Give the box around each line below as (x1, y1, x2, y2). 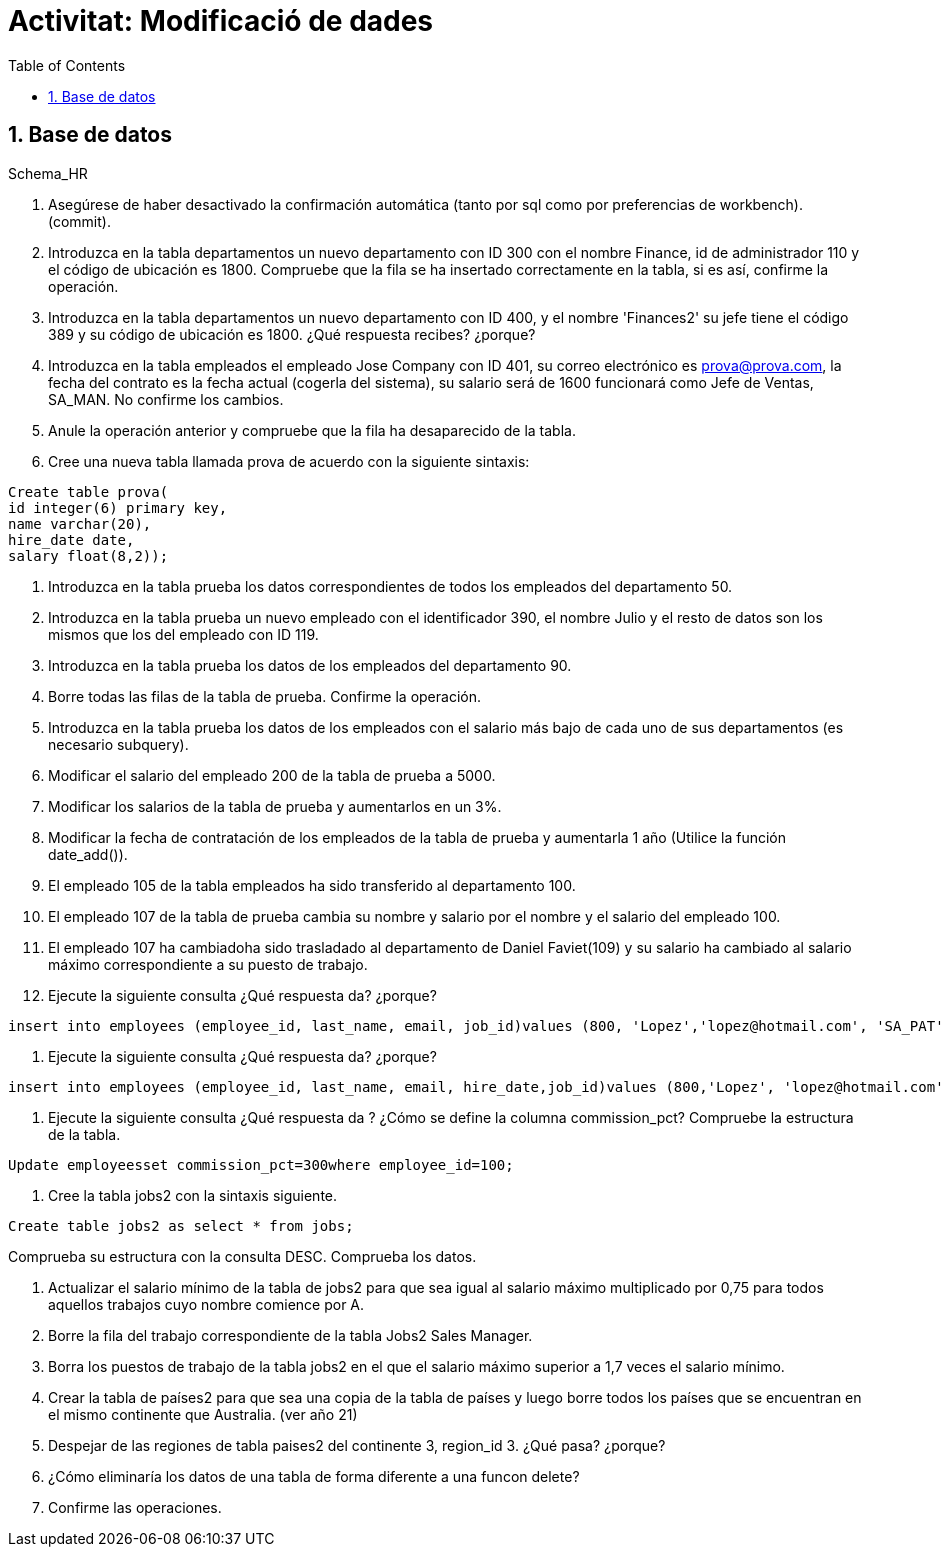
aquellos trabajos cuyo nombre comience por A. (48, 1295, 365, 1313)
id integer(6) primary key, (8, 499, 228, 516)
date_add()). (48, 845, 128, 863)
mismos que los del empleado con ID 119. (48, 625, 319, 643)
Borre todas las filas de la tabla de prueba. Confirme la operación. (48, 687, 481, 705)
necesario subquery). (48, 735, 189, 753)
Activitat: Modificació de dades (8, 4, 434, 38)
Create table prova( (8, 483, 169, 500)
